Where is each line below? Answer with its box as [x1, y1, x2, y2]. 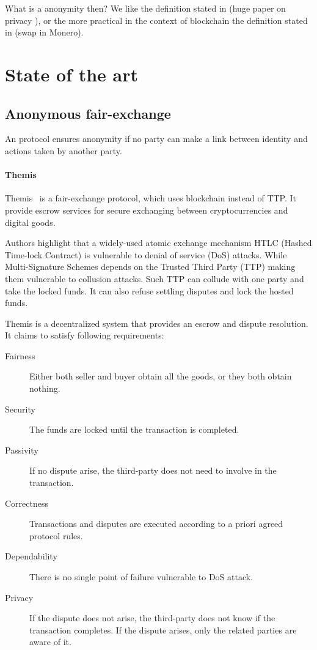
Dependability [5, 550, 57, 562]
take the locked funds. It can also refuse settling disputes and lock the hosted [5, 284, 294, 297]
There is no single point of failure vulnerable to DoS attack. [29, 570, 253, 583]
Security [5, 402, 35, 415]
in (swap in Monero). [5, 26, 84, 39]
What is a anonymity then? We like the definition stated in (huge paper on [5, 2, 286, 14]
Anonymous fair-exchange [5, 103, 171, 122]
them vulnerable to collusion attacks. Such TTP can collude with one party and [5, 272, 304, 285]
